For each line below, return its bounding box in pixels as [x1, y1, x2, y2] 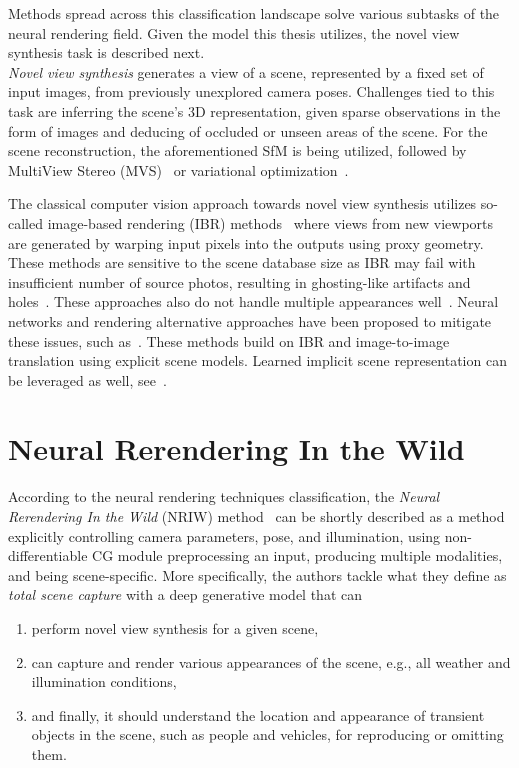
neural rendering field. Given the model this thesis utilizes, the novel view [8, 22, 460, 43]
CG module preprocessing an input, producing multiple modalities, [92, 545, 503, 566]
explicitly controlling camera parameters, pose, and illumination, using [8, 525, 441, 546]
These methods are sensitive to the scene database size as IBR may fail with [8, 252, 476, 273]
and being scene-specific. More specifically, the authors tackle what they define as [8, 564, 507, 585]
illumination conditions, [31, 671, 177, 692]
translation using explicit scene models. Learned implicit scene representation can [8, 350, 507, 371]
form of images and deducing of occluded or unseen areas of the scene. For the [8, 120, 488, 141]
